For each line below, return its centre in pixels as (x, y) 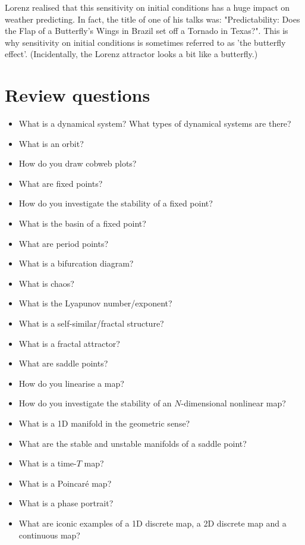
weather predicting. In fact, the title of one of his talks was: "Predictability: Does (152, 19)
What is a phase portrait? (66, 503)
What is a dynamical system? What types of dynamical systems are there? (155, 123)
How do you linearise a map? (71, 383)
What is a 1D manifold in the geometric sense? (104, 423)
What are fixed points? (61, 183)
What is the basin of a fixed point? (82, 223)
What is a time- (48, 463)
